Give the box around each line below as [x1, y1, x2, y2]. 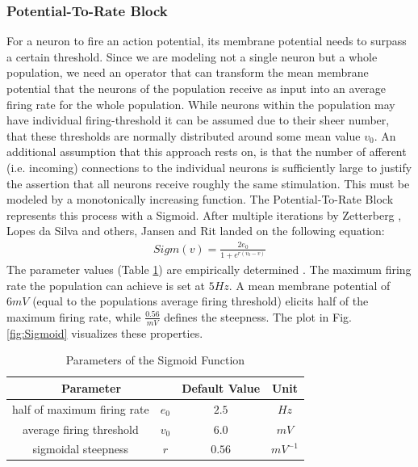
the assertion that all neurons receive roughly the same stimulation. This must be [6, 175, 410, 191]
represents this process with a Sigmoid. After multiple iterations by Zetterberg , [6, 206, 402, 223]
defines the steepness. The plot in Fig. [164, 308, 352, 325]
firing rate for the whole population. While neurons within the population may [6, 95, 395, 112]
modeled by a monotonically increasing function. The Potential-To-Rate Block [6, 191, 394, 208]
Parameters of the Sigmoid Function [65, 351, 245, 368]
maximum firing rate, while [6, 308, 141, 325]
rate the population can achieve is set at [6, 276, 205, 293]
